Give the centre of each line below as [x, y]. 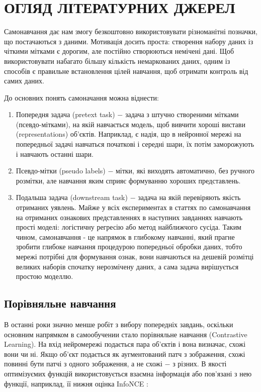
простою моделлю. [45, 276]
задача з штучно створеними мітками [182, 114]
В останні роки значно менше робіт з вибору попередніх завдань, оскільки [119, 324]
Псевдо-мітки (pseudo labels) [61, 171]
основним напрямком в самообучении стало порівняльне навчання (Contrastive [126, 334]
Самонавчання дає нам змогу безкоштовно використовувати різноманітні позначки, [131, 31]
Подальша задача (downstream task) [72, 197]
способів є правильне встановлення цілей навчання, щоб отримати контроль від [126, 71]
